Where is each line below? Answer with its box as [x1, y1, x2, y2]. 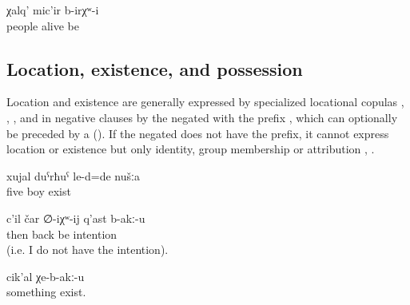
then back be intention [6, 225, 117, 242]
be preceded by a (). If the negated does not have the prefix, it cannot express [6, 125, 389, 141]
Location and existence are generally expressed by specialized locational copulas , [6, 93, 404, 110]
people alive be [6, 17, 79, 34]
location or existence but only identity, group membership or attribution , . [6, 141, 375, 157]
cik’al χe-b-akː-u [6, 267, 85, 284]
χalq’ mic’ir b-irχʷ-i [6, 2, 99, 18]
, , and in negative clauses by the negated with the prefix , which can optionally [6, 109, 398, 125]
